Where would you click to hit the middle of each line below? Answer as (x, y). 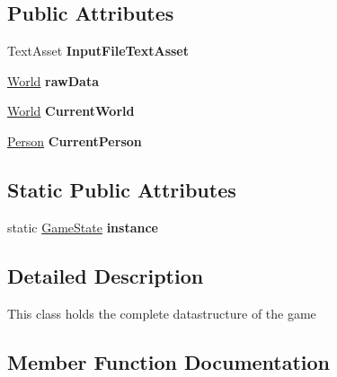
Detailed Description (106, 275)
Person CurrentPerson (75, 140)
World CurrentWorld (71, 111)
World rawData (53, 80)
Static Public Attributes (122, 189)
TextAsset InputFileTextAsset (98, 51)
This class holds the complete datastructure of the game (162, 313)
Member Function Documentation (169, 361)
